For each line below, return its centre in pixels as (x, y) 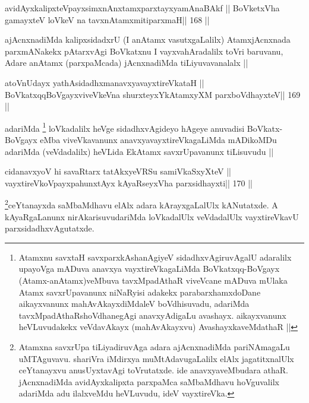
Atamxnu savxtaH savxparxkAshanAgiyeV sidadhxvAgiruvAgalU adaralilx (155, 257)
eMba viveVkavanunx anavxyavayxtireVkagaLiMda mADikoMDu (158, 139)
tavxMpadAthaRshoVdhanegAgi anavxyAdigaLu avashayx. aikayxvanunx (152, 315)
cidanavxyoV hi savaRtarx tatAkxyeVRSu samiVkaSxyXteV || (118, 171)
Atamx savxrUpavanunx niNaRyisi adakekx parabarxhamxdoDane (140, 292)
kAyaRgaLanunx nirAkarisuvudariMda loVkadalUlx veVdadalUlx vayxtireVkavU (152, 216)
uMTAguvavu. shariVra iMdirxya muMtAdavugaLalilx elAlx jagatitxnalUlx (156, 358)
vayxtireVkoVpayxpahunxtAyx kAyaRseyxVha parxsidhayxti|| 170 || (129, 183)
